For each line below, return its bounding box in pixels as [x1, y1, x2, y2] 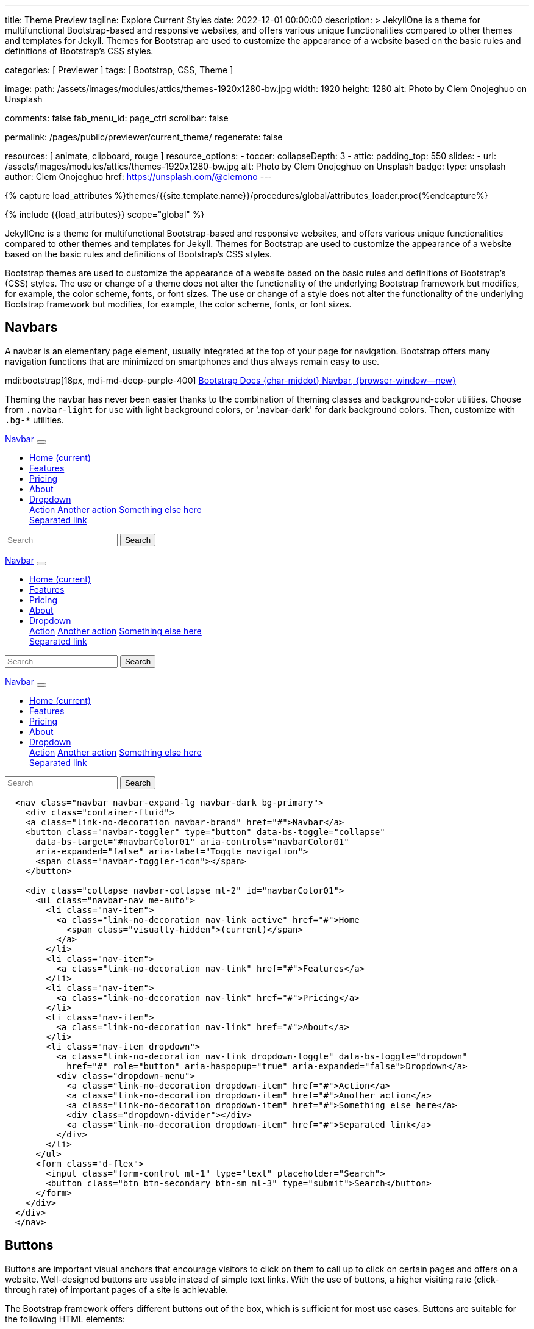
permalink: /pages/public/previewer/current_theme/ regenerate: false [5, 132, 283, 142]
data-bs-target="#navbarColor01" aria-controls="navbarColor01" [35, 836, 349, 847]
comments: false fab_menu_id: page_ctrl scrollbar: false [5, 113, 229, 123]
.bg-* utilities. [5, 414, 64, 425]
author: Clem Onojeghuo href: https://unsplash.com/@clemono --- [5, 171, 272, 182]
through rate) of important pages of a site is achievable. [5, 1284, 229, 1295]
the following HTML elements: [5, 1313, 125, 1324]
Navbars [5, 320, 58, 335]
